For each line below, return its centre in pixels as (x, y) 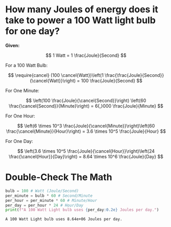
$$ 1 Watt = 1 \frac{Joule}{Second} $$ (86, 55)
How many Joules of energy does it (82, 9)
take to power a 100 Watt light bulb (81, 20)
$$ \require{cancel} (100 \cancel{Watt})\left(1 (56, 75)
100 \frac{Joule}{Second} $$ (112, 80)
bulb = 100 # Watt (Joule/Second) (42, 191)
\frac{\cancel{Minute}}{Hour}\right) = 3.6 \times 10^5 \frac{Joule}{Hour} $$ (86, 131)
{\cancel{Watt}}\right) (53, 80)
